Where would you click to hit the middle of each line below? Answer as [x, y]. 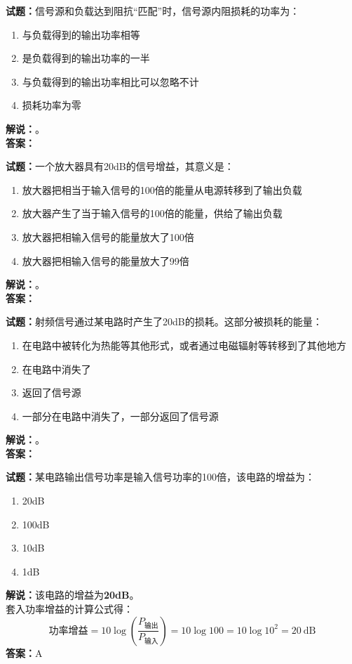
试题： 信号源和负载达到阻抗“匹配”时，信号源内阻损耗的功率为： [153, 11]
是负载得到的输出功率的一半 [86, 58]
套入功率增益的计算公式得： [69, 609]
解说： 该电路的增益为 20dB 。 [73, 595]
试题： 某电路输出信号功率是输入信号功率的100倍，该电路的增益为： [160, 477]
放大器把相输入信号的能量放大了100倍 [108, 236]
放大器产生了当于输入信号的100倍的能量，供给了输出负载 [152, 213]
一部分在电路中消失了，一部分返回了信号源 [120, 416]
